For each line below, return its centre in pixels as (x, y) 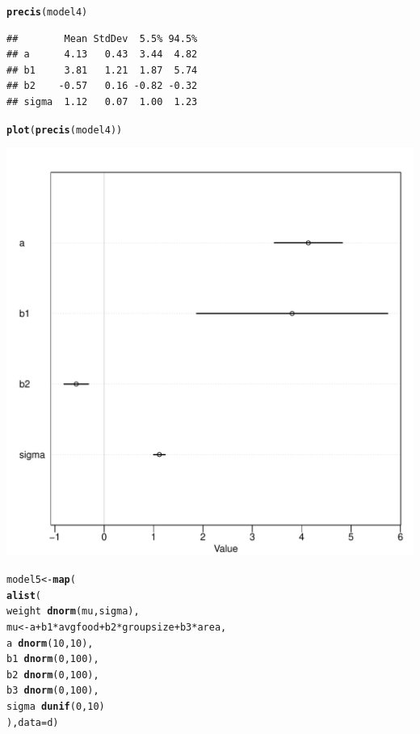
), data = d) (33, 722)
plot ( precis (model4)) (65, 130)
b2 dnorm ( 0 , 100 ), (53, 675)
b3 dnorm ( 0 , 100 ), (53, 691)
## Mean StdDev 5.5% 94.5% (102, 38)
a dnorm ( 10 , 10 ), (50, 643)
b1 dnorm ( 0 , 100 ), (53, 659)
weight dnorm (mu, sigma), (73, 612)
